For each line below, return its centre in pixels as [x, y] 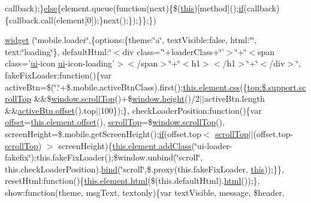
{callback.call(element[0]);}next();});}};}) [81, 19]
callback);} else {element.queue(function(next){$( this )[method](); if [124, 8]
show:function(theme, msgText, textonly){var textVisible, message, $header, [145, 192]
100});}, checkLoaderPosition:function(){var [181, 110]
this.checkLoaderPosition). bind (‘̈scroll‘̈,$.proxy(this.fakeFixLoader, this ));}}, [144, 169]
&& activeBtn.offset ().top [50, 110]
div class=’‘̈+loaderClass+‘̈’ [173, 51]
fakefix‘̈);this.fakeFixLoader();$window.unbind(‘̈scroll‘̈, [104, 157]
